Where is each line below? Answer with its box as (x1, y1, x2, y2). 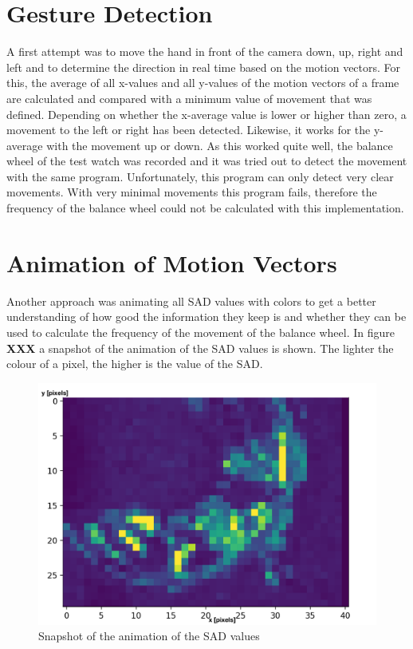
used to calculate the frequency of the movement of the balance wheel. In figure (6, 323, 395, 340)
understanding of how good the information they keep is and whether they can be (6, 308, 407, 325)
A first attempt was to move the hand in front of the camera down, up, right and (6, 43, 403, 60)
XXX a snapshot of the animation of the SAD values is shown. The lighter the (6, 339, 394, 356)
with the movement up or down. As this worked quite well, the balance (46, 137, 393, 153)
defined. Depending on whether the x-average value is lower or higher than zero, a (6, 105, 407, 122)
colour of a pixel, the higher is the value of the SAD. (6, 355, 263, 372)
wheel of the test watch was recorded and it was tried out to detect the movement (6, 152, 407, 169)
